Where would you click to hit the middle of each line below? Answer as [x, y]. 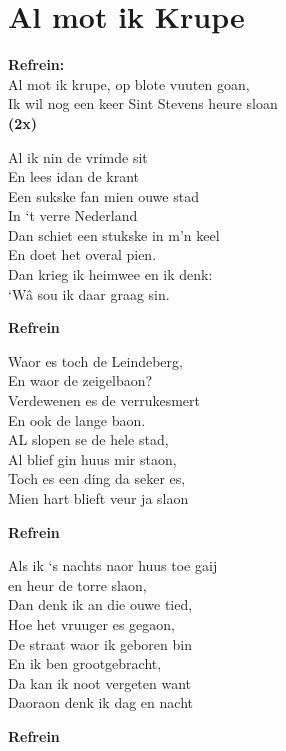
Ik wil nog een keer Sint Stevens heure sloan [143, 103]
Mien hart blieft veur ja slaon [98, 498]
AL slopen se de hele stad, [88, 439]
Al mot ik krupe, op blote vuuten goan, [129, 83]
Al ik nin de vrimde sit [78, 156]
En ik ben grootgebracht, [85, 663]
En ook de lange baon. [77, 419]
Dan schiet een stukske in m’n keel [114, 234]
